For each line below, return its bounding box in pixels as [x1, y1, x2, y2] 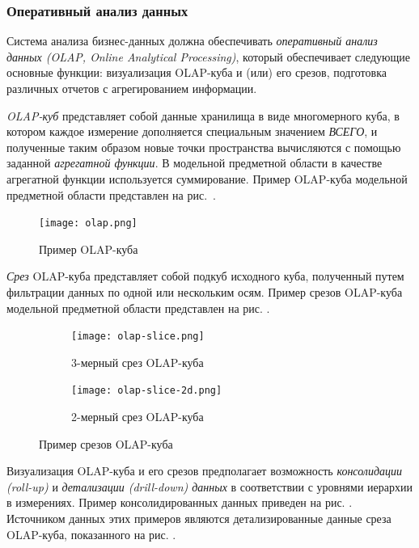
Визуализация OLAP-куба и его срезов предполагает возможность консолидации [6, 462, 403, 479]
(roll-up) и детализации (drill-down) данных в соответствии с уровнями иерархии [6, 478, 413, 495]
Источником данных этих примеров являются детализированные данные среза [6, 510, 391, 527]
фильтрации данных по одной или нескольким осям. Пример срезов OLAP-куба [6, 284, 403, 300]
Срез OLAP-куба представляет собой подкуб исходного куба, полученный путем [6, 268, 404, 285]
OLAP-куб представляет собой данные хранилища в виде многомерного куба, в [6, 107, 400, 124]
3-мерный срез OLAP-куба [71, 353, 204, 370]
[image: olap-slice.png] [71, 331, 205, 343]
